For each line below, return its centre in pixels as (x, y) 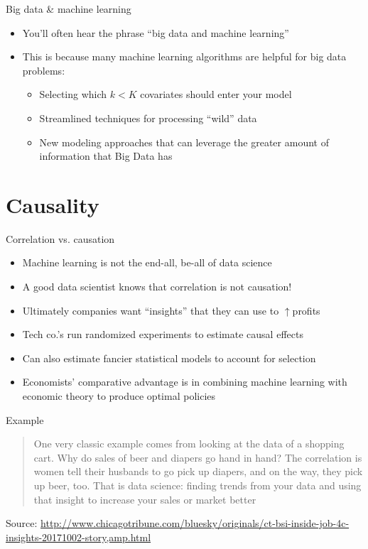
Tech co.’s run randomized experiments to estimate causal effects (163, 334)
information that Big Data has (106, 156)
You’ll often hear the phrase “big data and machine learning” (156, 32)
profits (306, 310)
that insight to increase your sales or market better (145, 499)
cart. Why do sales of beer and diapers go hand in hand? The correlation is (198, 457)
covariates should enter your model (216, 94)
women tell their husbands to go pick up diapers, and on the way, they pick (198, 471)
